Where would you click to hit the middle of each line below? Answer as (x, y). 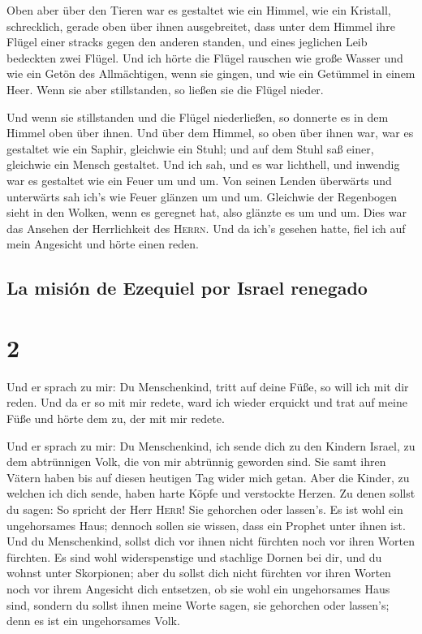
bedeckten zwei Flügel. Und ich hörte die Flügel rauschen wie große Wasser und (205, 57)
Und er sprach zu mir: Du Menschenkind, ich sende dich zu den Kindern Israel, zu (211, 445)
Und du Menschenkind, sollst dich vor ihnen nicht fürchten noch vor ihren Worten (211, 541)
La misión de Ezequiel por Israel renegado (187, 288)
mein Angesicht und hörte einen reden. (103, 244)
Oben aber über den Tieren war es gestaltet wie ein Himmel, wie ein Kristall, (199, 10)
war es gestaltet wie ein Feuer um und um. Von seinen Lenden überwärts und (199, 180)
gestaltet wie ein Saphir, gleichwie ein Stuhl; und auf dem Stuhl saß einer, (190, 148)
